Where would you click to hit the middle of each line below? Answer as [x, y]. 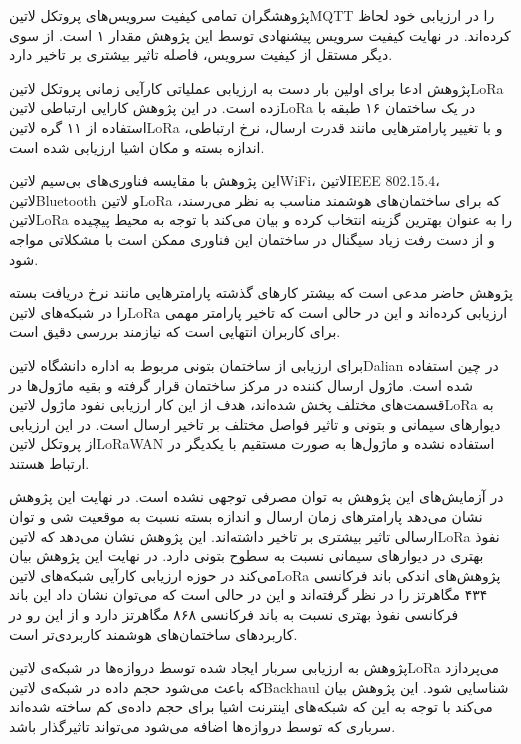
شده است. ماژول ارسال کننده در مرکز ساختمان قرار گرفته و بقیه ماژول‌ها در [241, 384]
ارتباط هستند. [49, 462]
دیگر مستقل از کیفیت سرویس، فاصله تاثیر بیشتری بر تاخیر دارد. [201, 54]
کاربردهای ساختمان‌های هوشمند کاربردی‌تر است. [153, 633]
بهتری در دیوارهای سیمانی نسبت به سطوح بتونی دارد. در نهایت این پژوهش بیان [246, 555]
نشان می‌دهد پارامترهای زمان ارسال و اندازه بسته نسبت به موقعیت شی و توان [246, 516]
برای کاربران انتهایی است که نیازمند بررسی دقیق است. [175, 331]
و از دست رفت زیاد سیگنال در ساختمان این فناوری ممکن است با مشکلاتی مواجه [252, 238]
